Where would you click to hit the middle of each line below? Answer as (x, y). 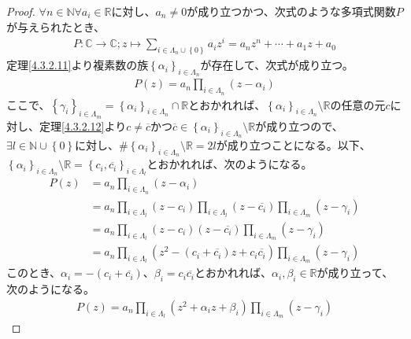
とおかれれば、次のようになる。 (230, 164)
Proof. (21, 11)
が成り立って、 (355, 273)
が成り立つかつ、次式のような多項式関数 (291, 11)
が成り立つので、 (299, 125)
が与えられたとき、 (56, 26)
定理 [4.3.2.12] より (83, 125)
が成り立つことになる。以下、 (293, 145)
